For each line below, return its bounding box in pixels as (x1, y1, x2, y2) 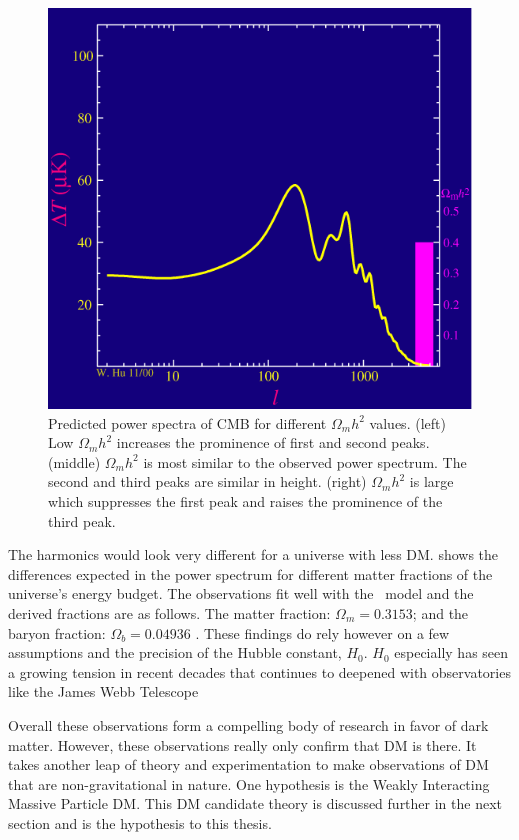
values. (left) (369, 412, 446, 433)
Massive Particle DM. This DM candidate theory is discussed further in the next (8, 793, 503, 814)
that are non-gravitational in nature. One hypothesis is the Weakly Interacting (8, 773, 490, 794)
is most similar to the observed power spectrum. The (143, 451, 467, 472)
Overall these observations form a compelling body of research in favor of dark (8, 715, 489, 735)
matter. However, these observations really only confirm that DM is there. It (8, 734, 477, 755)
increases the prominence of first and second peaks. (116, 432, 430, 453)
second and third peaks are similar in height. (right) (48, 471, 367, 492)
